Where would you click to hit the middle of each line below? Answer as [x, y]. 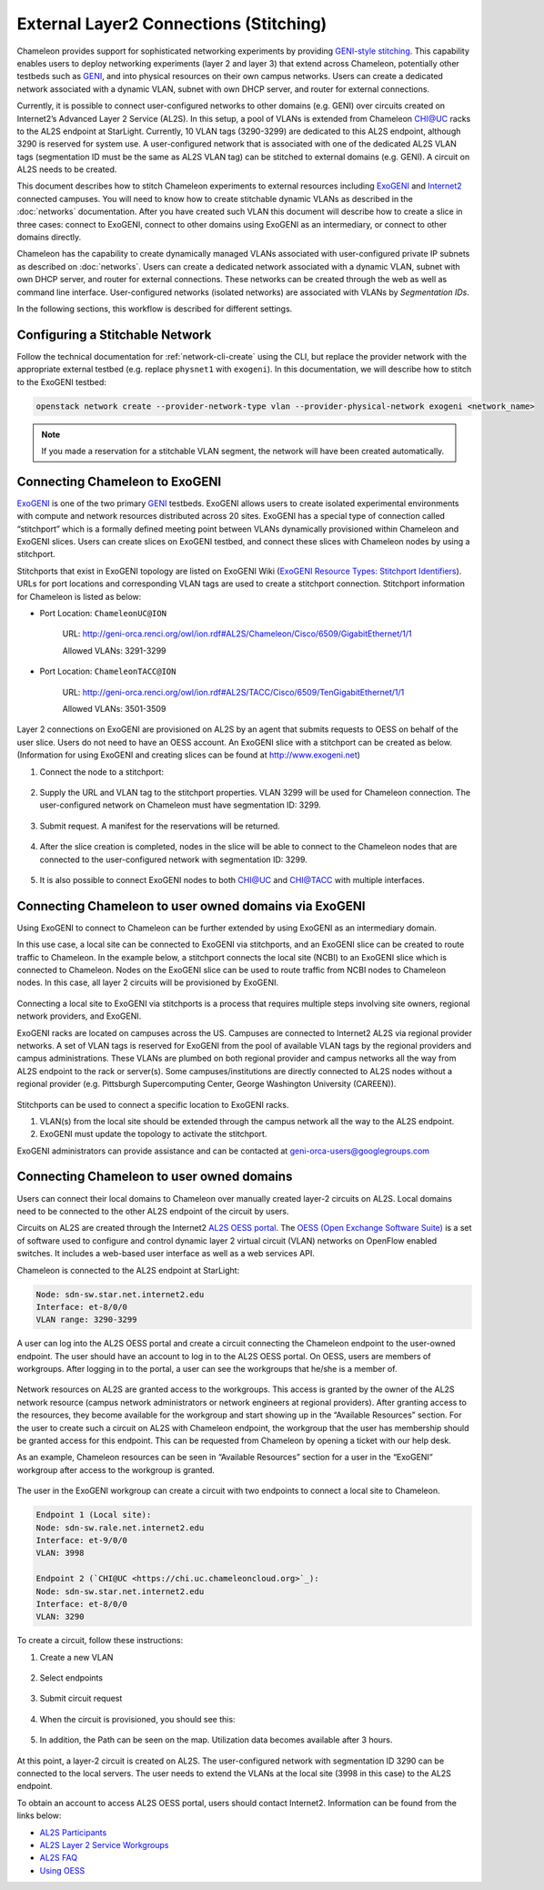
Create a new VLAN [76, 1657]
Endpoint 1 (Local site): [94, 1515]
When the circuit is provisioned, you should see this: [137, 1719]
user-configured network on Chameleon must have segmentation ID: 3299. [181, 805]
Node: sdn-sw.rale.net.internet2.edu [120, 1528]
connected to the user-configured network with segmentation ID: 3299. [174, 859]
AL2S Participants [73, 1832]
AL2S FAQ [58, 1858]
